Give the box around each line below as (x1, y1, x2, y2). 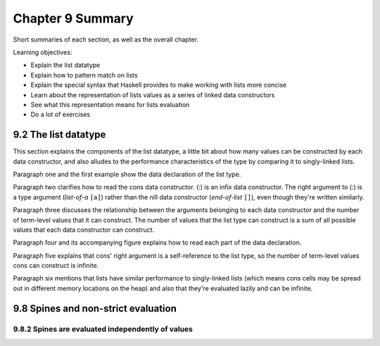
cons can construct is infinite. (13, 261, 99, 270)
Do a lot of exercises (30, 110, 91, 119)
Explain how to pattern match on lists (30, 70, 138, 79)
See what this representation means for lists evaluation (30, 100, 190, 109)
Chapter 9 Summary (13, 11, 134, 26)
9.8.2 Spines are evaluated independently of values (13, 324, 193, 334)
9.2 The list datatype (13, 129, 106, 141)
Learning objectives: (13, 48, 72, 56)
